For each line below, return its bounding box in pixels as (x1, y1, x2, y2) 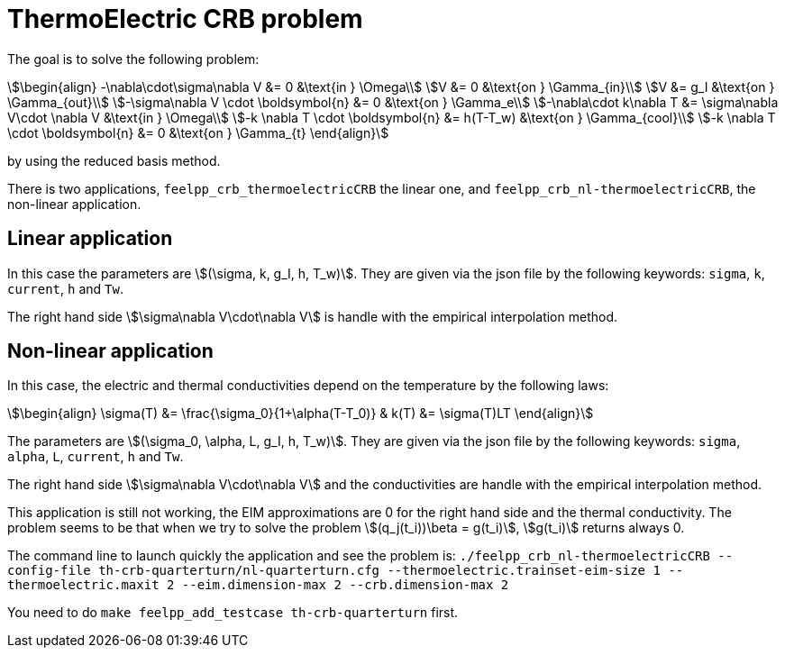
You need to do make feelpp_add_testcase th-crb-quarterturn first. (7, 605, 459, 621)
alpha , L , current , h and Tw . (7, 449, 184, 465)
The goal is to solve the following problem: (7, 50, 260, 67)
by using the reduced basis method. (7, 152, 221, 168)
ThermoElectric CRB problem (7, 4, 363, 34)
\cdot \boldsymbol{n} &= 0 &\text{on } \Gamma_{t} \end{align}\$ (7, 124, 389, 141)
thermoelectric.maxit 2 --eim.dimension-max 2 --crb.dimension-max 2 (7, 578, 509, 593)
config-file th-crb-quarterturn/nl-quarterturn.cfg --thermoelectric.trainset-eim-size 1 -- (7, 563, 684, 578)
